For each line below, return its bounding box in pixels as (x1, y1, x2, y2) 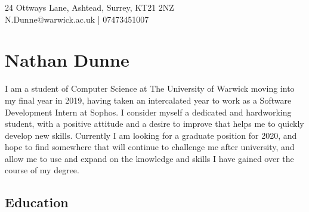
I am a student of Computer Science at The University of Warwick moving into (5, 82, 295, 95)
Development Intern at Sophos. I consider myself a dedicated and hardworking (5, 105, 292, 118)
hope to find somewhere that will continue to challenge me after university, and (5, 141, 295, 153)
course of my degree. (5, 164, 79, 176)
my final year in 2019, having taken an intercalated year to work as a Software (5, 93, 292, 106)
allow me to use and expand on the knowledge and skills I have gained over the (5, 152, 294, 164)
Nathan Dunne (5, 48, 129, 72)
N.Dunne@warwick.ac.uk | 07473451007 (5, 13, 149, 25)
